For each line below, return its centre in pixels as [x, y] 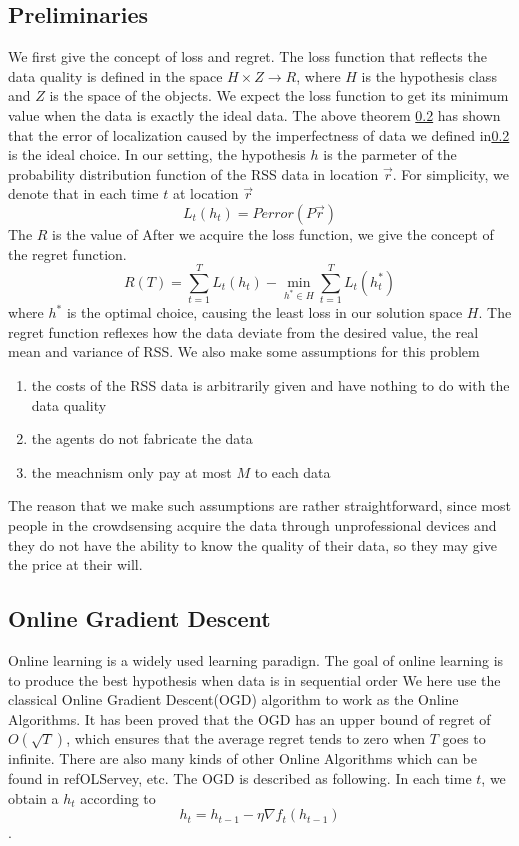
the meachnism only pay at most [131, 471]
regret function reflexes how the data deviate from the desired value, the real [243, 331]
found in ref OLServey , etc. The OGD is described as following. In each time [240, 777]
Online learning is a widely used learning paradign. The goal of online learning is [256, 660]
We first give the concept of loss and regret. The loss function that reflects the [247, 56]
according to [118, 797]
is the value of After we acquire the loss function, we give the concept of [273, 233]
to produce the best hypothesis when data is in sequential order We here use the [254, 679]
